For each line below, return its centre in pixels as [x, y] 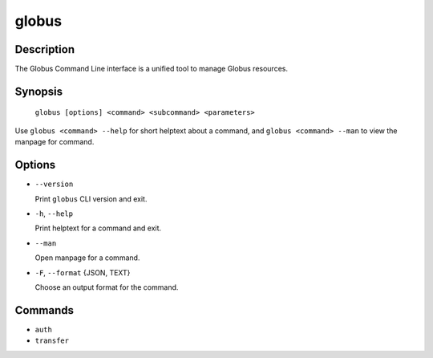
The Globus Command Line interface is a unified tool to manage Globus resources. [152, 69]
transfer [52, 341]
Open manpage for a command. [87, 258]
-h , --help [54, 214]
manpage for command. [55, 142]
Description [45, 49]
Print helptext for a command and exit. [98, 228]
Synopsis [39, 91]
